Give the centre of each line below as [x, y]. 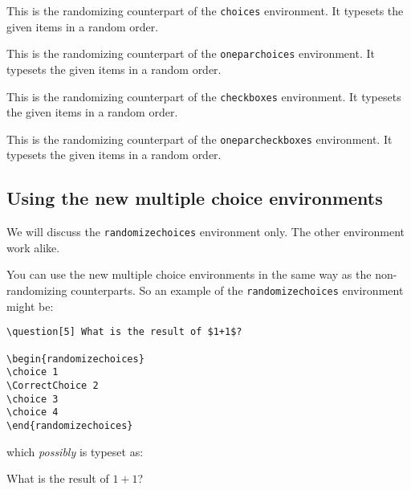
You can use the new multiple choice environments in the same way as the [189, 274]
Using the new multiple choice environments [195, 198]
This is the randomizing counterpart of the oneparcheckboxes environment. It [199, 139]
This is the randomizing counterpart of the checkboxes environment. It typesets [204, 96]
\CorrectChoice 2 [53, 385]
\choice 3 [33, 399]
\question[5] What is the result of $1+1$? [124, 332]
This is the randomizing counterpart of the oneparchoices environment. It [191, 53]
